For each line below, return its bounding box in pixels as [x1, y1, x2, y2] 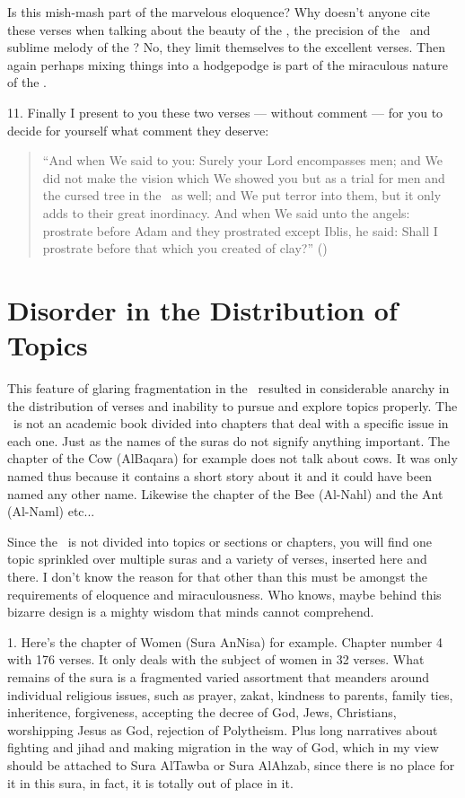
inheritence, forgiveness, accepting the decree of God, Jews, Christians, [7, 703, 397, 722]
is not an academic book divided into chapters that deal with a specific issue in [13, 414, 449, 433]
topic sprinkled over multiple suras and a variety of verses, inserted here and [7, 549, 427, 568]
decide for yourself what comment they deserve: [7, 120, 269, 139]
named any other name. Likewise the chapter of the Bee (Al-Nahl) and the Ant [7, 484, 443, 503]
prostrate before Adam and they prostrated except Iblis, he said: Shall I [42, 221, 438, 240]
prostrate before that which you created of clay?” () [42, 239, 328, 258]
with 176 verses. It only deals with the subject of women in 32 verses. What [7, 650, 425, 669]
